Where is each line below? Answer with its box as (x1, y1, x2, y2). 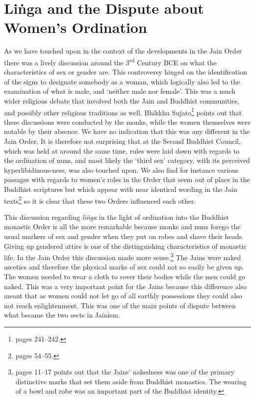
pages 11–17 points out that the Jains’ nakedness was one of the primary (15, 367, 234, 377)
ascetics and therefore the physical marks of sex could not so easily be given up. (4, 262, 244, 272)
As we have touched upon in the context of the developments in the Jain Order (4, 46, 242, 56)
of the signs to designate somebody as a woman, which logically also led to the (4, 76, 240, 86)
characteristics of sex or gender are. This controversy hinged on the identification (4, 67, 247, 77)
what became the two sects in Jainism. (4, 310, 120, 320)
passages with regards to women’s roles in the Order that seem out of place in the (4, 174, 250, 185)
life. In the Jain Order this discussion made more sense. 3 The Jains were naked (4, 251, 241, 262)
